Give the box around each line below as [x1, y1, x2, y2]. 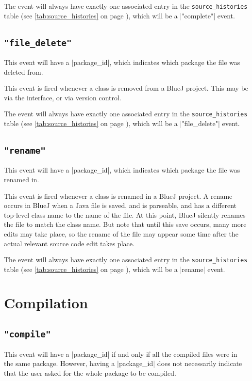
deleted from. [4, 66, 43, 77]
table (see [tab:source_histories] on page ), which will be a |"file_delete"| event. [4, 118, 240, 128]
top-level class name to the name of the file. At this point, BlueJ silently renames [4, 209, 246, 220]
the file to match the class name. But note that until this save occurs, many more [4, 219, 247, 229]
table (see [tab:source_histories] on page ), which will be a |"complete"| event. [4, 10, 235, 20]
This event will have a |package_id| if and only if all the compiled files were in [4, 349, 237, 359]
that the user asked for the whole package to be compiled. [4, 367, 176, 378]
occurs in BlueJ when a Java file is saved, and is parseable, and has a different [4, 200, 237, 210]
